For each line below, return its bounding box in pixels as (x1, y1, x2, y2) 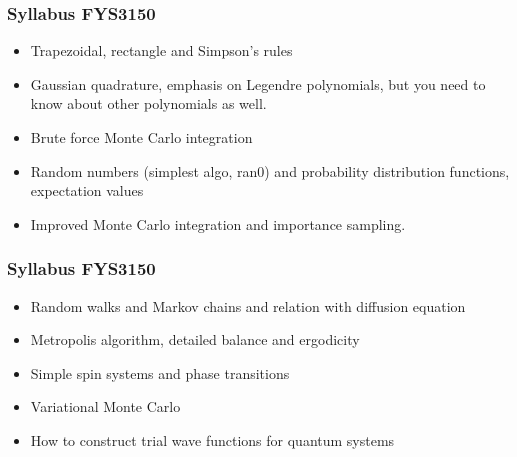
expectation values (30, 180, 144, 201)
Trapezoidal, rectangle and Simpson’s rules (30, 40, 293, 61)
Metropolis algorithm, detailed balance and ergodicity (30, 329, 360, 350)
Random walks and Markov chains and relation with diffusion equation (30, 295, 466, 316)
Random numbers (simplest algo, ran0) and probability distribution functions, (30, 160, 510, 181)
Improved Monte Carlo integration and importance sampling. (30, 213, 406, 234)
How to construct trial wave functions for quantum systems (30, 429, 395, 450)
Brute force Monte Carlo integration (30, 127, 253, 147)
